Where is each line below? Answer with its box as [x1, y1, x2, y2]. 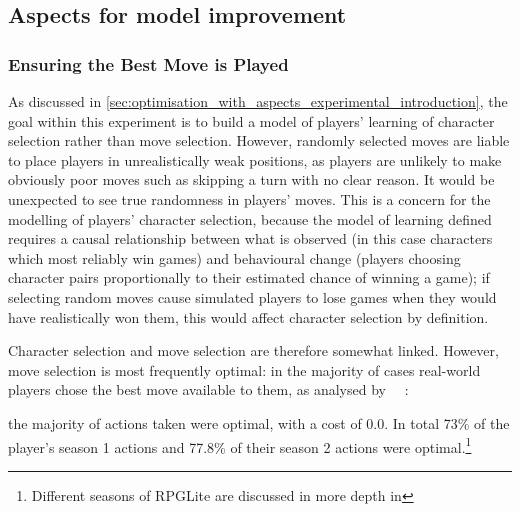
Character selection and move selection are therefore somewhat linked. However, [8, 340, 499, 361]
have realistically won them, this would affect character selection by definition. [8, 306, 489, 327]
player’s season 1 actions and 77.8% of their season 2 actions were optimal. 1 [8, 433, 472, 457]
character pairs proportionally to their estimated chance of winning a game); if [8, 267, 490, 288]
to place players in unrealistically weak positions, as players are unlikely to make [8, 149, 502, 170]
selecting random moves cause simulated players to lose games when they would [8, 286, 497, 307]
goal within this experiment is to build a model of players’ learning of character [8, 110, 495, 131]
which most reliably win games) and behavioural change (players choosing [8, 247, 461, 268]
